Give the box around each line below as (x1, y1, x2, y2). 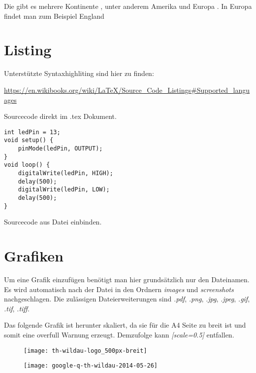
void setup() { (4, 137, 54, 144)
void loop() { (4, 161, 50, 169)
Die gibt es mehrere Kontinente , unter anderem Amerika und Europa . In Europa (4, 1, 252, 11)
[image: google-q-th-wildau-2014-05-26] (24, 362, 158, 370)
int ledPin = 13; (4, 128, 61, 136)
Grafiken (4, 246, 64, 266)
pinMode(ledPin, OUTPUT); (18, 145, 103, 152)
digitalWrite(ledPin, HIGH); (18, 169, 113, 177)
